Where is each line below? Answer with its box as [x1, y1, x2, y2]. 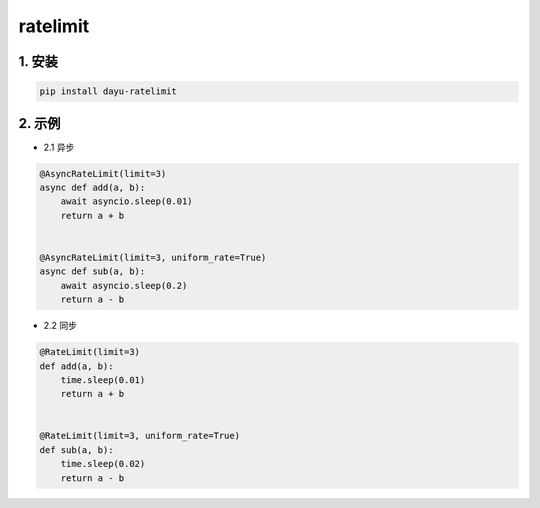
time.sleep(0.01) [60, 374, 146, 385]
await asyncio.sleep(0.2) [60, 280, 188, 291]
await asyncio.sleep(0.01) [60, 196, 194, 207]
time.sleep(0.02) [60, 458, 146, 470]
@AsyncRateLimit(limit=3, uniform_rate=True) [39, 251, 267, 263]
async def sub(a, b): [39, 266, 146, 277]
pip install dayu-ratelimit [39, 86, 177, 97]
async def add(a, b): [39, 182, 146, 194]
